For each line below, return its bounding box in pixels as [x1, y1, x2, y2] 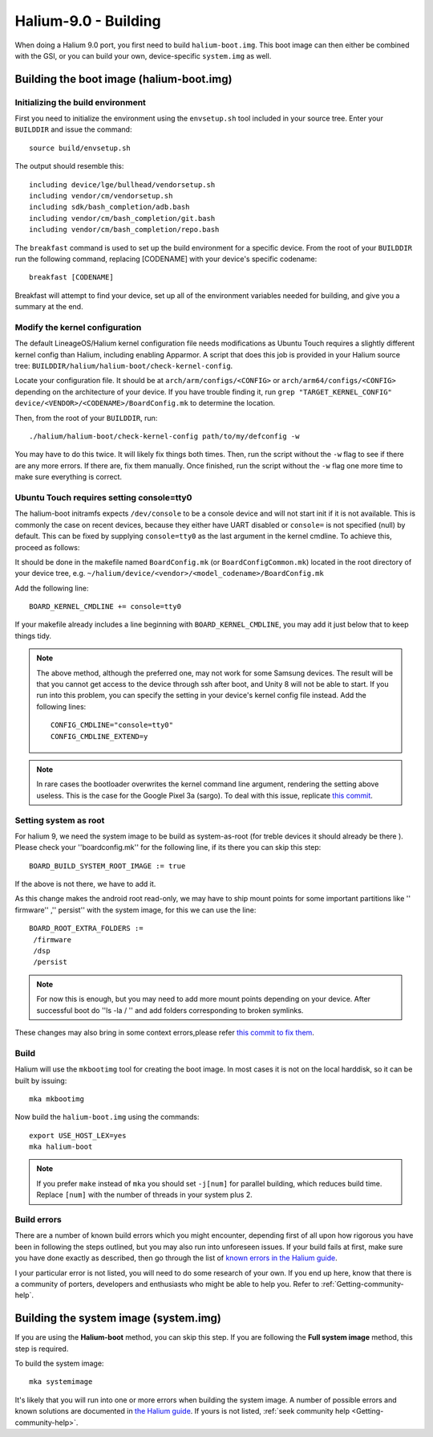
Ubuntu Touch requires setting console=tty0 [14, 492, 192, 503]
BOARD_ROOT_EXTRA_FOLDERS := [29, 924, 144, 933]
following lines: [36, 701, 87, 711]
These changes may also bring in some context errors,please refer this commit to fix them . [14, 1028, 314, 1037]
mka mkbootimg [29, 1094, 84, 1104]
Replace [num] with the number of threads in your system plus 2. [36, 1190, 253, 1200]
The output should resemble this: [14, 161, 124, 171]
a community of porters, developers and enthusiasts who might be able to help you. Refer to [14, 1279, 320, 1288]
